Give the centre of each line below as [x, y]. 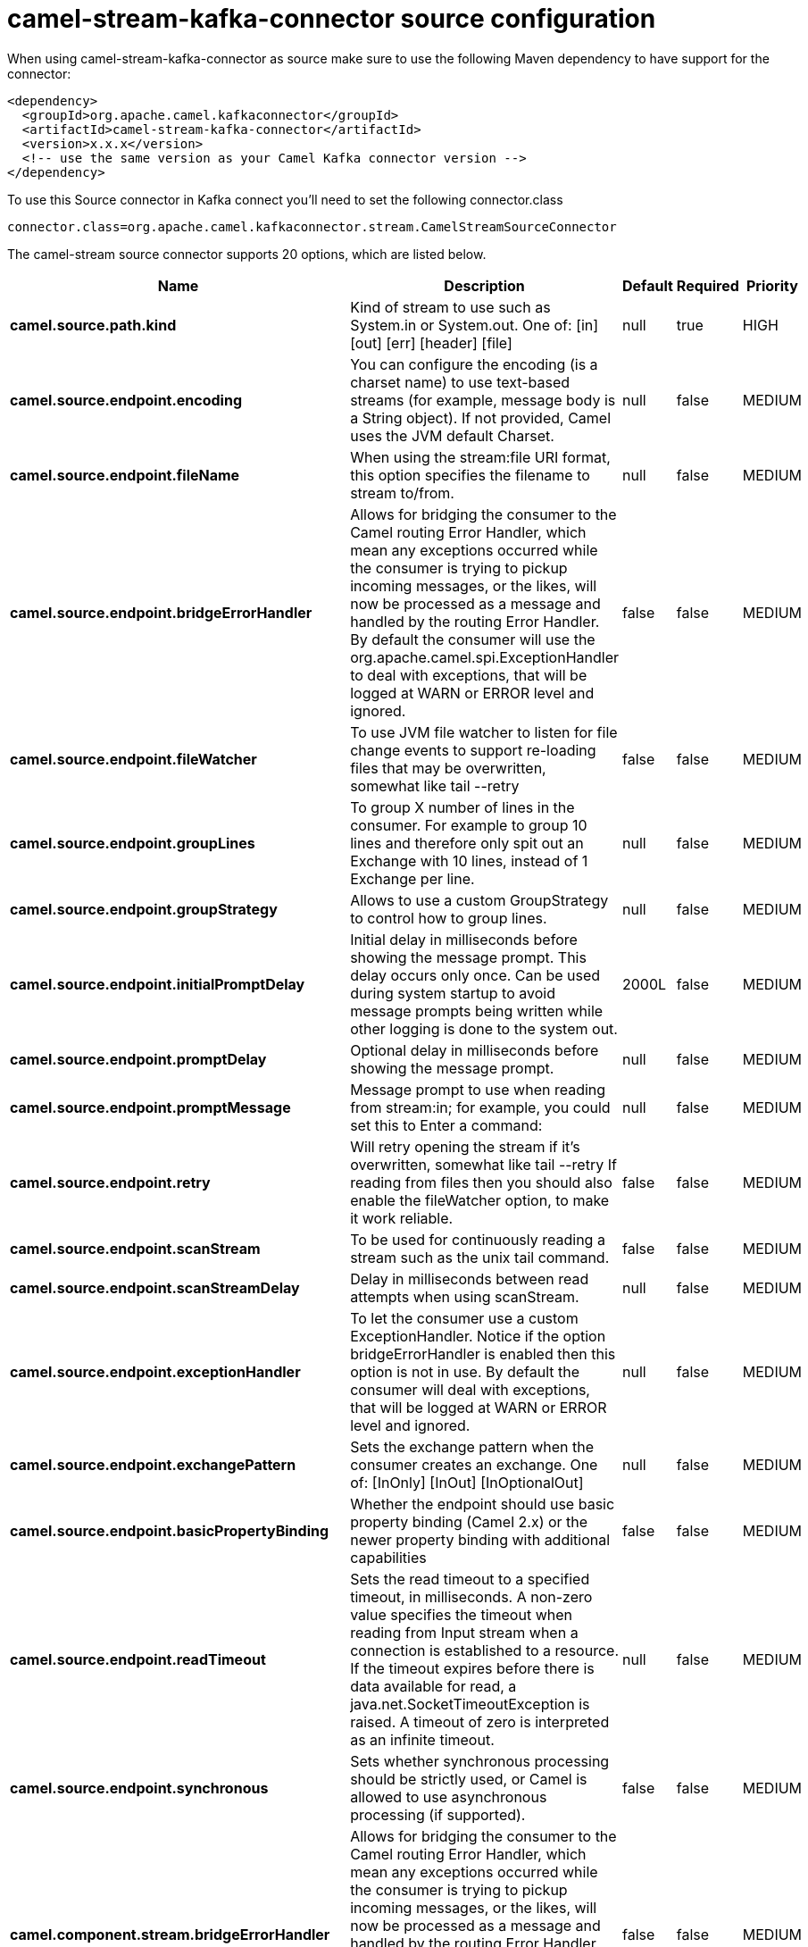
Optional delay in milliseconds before [475, 1050]
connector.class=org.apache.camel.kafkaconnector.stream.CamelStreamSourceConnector [312, 226]
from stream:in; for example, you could [480, 1107]
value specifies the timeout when [461, 1614]
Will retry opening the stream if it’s [465, 1146]
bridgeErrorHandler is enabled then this [483, 1354]
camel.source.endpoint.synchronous [139, 1788]
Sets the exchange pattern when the [472, 1446]
